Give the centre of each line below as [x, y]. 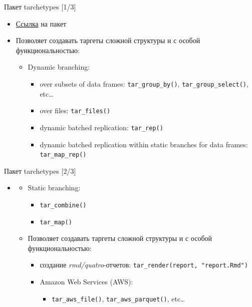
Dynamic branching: [59, 67]
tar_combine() [63, 205]
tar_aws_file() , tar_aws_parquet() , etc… [118, 298]
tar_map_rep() [63, 155]
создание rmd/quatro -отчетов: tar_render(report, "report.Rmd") [144, 265]
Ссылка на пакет [41, 23]
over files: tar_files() [75, 110]
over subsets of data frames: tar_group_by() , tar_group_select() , [144, 83]
